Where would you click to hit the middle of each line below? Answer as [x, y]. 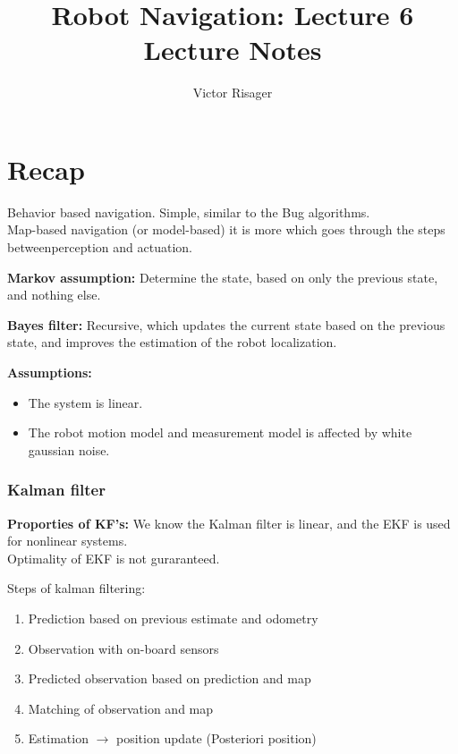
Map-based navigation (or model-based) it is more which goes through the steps [226, 229]
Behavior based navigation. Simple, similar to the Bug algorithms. [189, 212]
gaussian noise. [69, 449]
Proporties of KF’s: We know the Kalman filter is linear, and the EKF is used [229, 523]
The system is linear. [85, 402]
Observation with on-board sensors [123, 648]
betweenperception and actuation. [100, 247]
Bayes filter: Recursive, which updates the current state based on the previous [226, 324]
